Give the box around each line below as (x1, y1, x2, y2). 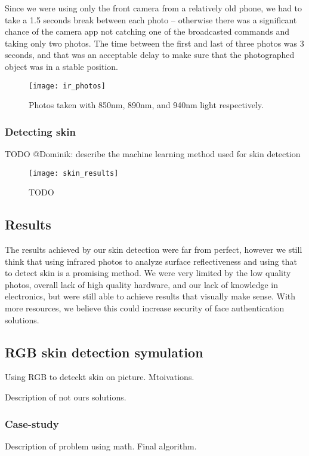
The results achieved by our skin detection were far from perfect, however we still (5, 243, 302, 256)
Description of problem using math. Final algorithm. (5, 439, 197, 452)
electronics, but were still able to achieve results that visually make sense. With (5, 290, 296, 302)
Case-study (5, 416, 59, 431)
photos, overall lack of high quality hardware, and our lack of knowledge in (5, 278, 278, 290)
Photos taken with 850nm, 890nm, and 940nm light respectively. (29, 99, 264, 111)
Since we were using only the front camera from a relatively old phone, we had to (5, 2, 302, 14)
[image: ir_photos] (29, 81, 106, 90)
